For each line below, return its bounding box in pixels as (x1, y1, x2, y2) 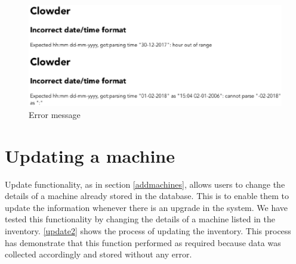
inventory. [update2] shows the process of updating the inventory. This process (5, 225, 291, 237)
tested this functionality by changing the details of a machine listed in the (5, 213, 275, 225)
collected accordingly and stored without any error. (5, 248, 192, 260)
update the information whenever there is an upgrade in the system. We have (5, 201, 288, 213)
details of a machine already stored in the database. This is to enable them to (5, 190, 289, 202)
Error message (29, 108, 81, 120)
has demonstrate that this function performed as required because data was (5, 236, 281, 249)
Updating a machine (5, 143, 175, 167)
